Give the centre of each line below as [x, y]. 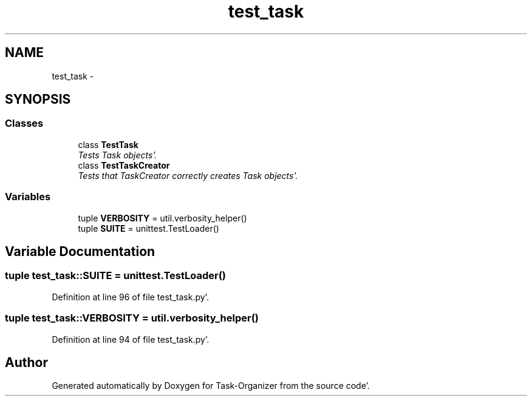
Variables [28, 197]
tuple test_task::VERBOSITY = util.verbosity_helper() [132, 318]
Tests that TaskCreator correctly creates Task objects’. [188, 175]
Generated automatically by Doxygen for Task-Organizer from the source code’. [211, 386]
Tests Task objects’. [118, 155]
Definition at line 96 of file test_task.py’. [130, 297]
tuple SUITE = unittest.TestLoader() [148, 228]
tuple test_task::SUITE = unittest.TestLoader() [116, 276]
